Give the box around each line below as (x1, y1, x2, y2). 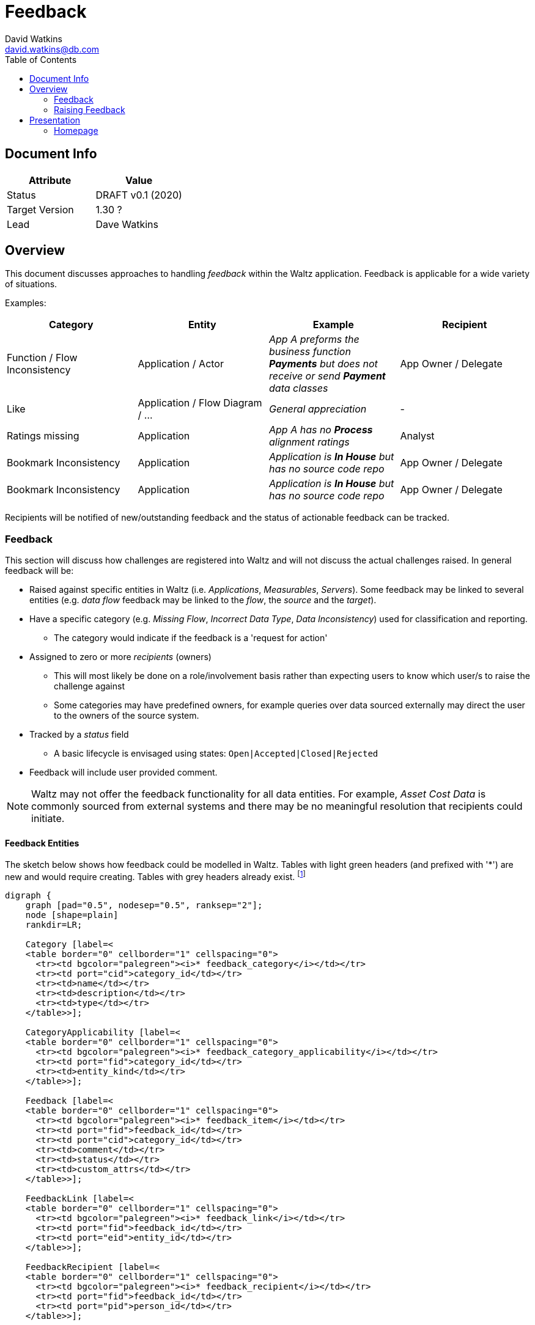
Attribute (29, 174, 72, 186)
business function (269, 345, 351, 358)
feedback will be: (5, 565, 74, 576)
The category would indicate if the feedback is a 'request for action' (54, 633, 328, 644)
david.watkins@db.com (5, 43, 100, 54)
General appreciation (269, 403, 367, 416)
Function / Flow (7, 351, 78, 364)
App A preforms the (269, 333, 360, 346)
